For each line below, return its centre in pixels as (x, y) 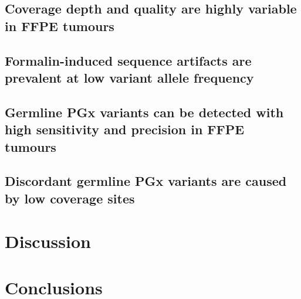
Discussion (48, 241)
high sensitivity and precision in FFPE (125, 129)
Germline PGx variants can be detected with (144, 112)
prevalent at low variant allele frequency (129, 77)
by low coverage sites (70, 198)
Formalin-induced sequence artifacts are (128, 60)
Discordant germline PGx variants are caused (146, 181)
